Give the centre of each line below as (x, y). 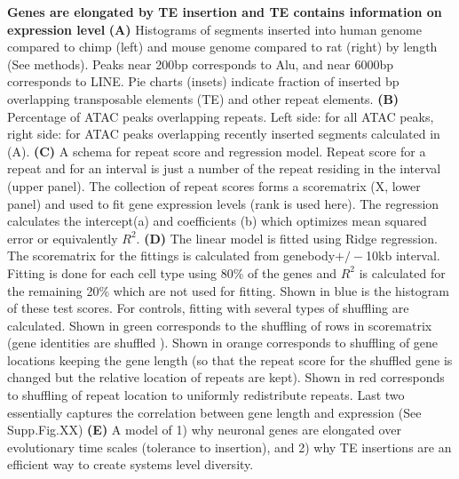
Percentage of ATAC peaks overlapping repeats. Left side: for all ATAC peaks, (221, 116)
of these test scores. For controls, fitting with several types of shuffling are (208, 308)
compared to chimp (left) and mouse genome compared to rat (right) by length (222, 47)
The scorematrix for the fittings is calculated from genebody (171, 255)
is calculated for (402, 272)
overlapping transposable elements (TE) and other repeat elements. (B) (203, 98)
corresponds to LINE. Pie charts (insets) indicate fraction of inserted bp (203, 81)
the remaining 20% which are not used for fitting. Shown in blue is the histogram (228, 290)
